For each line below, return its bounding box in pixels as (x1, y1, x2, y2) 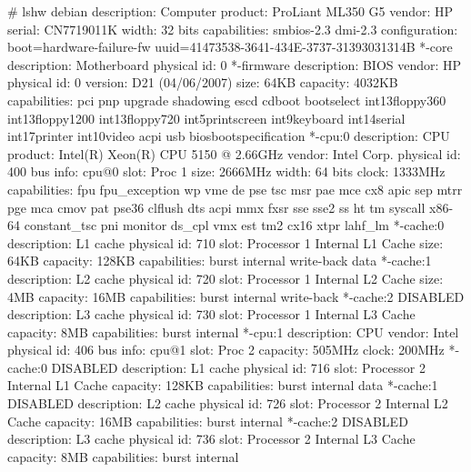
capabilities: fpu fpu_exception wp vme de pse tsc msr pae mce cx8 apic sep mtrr (7, 179, 463, 198)
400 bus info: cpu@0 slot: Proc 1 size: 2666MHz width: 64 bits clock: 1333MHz (7, 162, 446, 181)
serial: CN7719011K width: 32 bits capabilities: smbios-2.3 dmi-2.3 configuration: (7, 19, 458, 38)
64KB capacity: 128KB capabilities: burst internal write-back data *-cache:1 (7, 251, 432, 270)
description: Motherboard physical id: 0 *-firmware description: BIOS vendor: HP (7, 55, 462, 74)
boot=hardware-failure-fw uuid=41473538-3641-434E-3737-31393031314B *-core (7, 37, 453, 56)
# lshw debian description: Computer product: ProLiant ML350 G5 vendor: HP (7, 2, 454, 20)
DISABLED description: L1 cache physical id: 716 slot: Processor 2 (51, 357, 426, 377)
